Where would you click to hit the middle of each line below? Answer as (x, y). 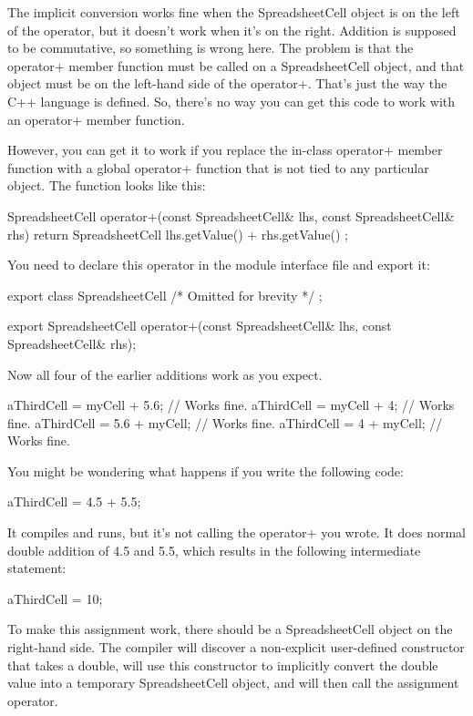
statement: (37, 568)
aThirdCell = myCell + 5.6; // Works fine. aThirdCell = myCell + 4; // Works (231, 405)
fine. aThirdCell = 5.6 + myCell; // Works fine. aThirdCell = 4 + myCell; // (225, 422)
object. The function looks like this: (107, 185)
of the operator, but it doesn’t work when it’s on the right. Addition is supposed (232, 30)
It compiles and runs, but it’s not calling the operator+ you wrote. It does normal (236, 532)
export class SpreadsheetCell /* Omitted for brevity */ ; (165, 295)
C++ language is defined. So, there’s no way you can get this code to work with (231, 101)
